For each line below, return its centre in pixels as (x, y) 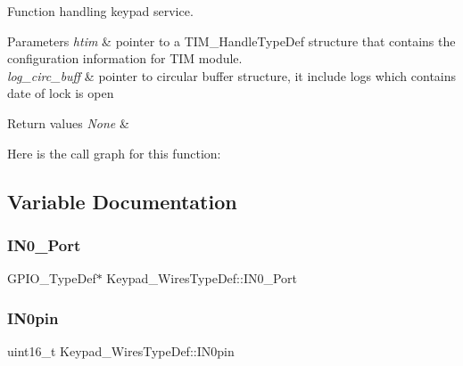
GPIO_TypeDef (52, 278)
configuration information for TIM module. (125, 58)
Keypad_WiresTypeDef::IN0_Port (202, 278)
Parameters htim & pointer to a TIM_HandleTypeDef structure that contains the (231, 41)
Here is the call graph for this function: (114, 153)
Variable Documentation (122, 201)
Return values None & (68, 122)
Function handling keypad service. (100, 11)
